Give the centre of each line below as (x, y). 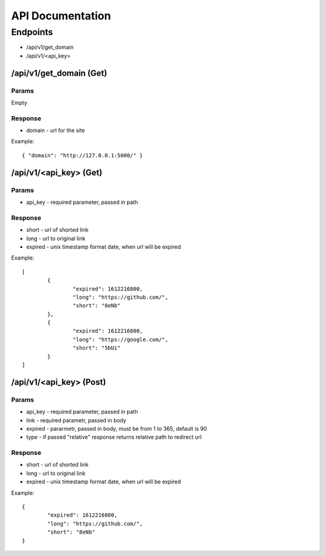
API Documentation (61, 16)
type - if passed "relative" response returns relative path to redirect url (114, 437)
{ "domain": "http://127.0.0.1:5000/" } (82, 155)
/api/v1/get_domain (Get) (59, 73)
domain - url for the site (56, 131)
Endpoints (32, 32)
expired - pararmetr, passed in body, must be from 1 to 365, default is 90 (117, 428)
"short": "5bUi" (97, 348)
